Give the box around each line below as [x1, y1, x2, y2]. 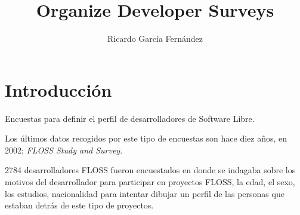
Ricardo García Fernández [107, 32, 203, 45]
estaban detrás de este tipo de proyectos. [5, 199, 154, 211]
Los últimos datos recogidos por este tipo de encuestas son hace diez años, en [5, 132, 287, 145]
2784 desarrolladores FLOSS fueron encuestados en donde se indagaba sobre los [5, 164, 296, 176]
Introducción [5, 77, 112, 102]
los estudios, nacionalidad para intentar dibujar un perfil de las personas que [5, 187, 284, 199]
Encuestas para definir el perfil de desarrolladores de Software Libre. [5, 112, 255, 124]
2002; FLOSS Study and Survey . [5, 143, 123, 156]
